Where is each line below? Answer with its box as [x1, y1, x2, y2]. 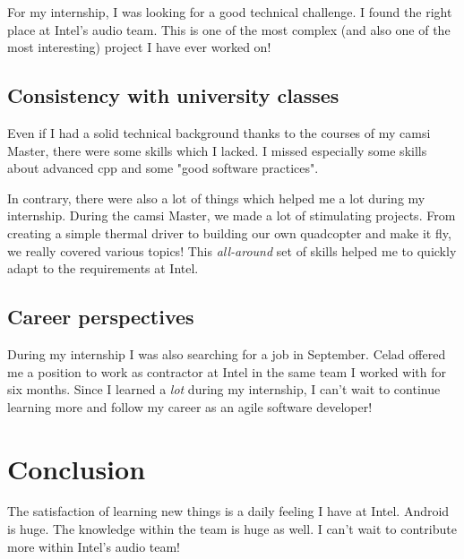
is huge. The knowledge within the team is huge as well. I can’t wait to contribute [7, 520, 457, 538]
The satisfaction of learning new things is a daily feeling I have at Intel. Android [7, 502, 450, 520]
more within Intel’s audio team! [7, 537, 181, 555]
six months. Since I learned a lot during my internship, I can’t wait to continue [7, 380, 441, 399]
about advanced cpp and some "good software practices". [7, 159, 319, 177]
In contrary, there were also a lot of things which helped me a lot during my [7, 188, 425, 207]
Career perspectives [7, 303, 194, 331]
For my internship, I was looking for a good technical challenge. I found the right [7, 3, 452, 21]
